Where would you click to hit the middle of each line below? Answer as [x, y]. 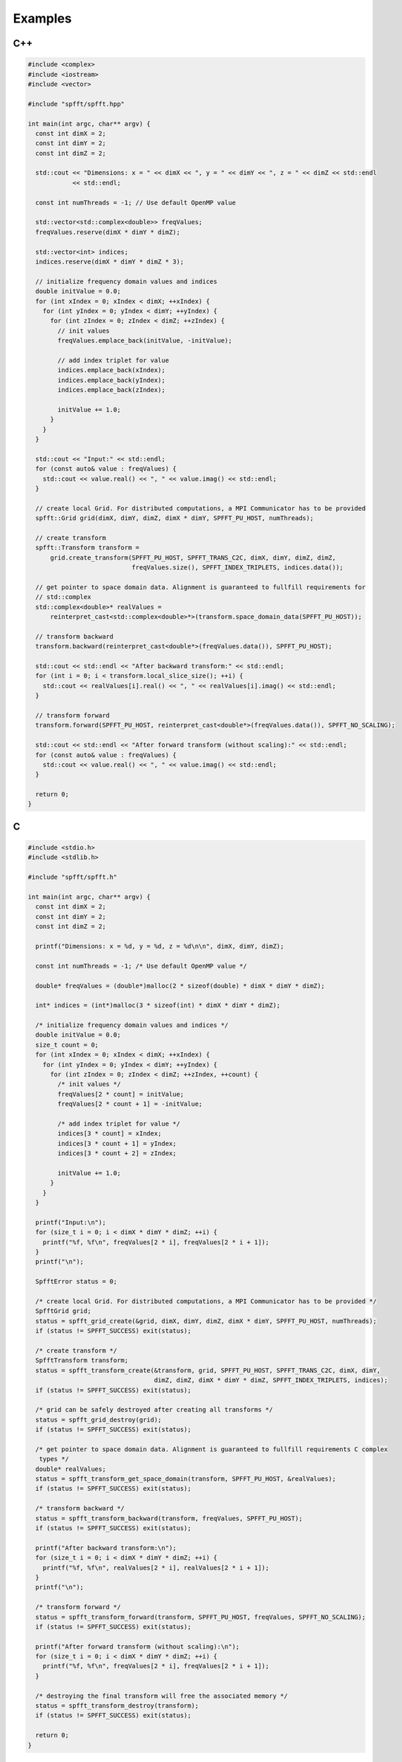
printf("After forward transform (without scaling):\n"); [138, 1646]
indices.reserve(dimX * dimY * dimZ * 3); [110, 261]
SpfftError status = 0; [76, 1282]
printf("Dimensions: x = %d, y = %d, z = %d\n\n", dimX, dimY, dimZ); [160, 946]
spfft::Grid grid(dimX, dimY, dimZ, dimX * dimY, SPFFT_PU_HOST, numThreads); [175, 518]
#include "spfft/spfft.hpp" [76, 104]
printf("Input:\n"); [71, 1222]
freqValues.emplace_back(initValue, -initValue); [145, 341]
